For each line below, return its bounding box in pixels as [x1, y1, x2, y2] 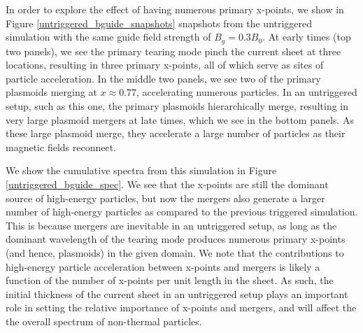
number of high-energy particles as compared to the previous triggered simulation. [6, 204, 358, 219]
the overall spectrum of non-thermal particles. [6, 313, 202, 328]
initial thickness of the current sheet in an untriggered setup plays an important [6, 286, 348, 301]
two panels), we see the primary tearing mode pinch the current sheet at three [6, 43, 341, 58]
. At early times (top [262, 29, 351, 44]
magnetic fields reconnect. [6, 139, 116, 154]
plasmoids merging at [6, 85, 97, 99]
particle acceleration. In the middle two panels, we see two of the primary [6, 71, 321, 85]
